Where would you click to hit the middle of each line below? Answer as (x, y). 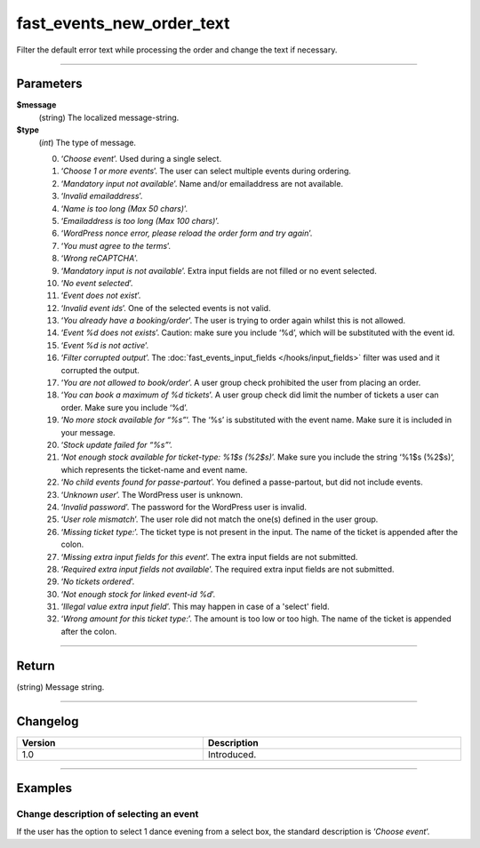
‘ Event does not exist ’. (101, 296)
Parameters (49, 84)
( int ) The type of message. (88, 142)
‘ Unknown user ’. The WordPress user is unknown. (152, 494)
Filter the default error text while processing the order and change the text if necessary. (177, 50)
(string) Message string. (60, 687)
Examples (44, 788)
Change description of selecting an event (108, 814)
